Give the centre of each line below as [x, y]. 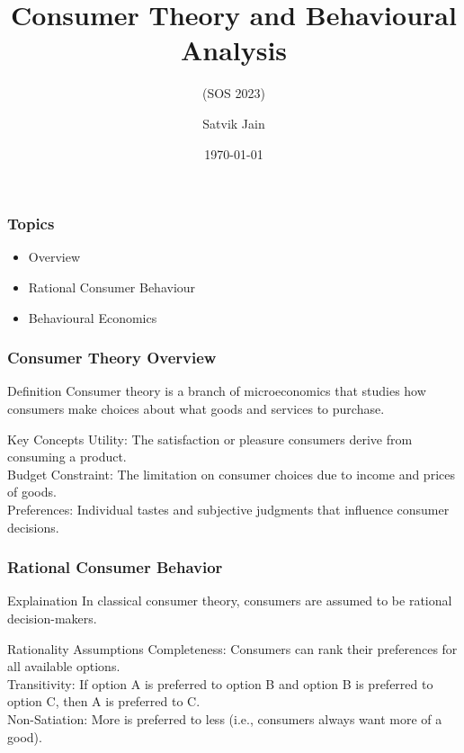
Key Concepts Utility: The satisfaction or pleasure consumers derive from [210, 439]
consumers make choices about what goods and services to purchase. [196, 408]
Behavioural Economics [93, 317]
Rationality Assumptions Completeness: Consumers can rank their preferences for [232, 648]
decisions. [33, 527]
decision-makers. [52, 618]
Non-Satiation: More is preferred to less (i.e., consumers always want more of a [225, 718]
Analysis [234, 50]
